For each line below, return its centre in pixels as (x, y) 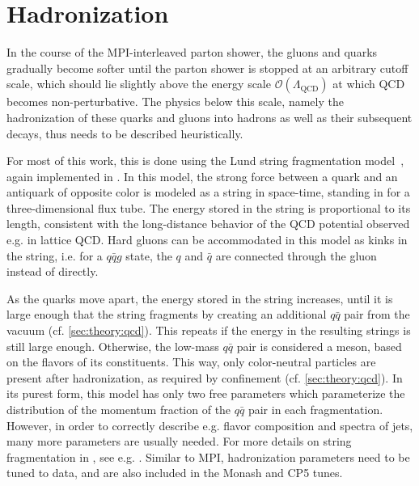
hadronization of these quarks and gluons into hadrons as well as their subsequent (209, 117)
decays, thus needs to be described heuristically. (125, 133)
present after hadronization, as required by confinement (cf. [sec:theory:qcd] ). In (205, 377)
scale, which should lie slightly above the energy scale (139, 84)
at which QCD (369, 84)
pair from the (377, 314)
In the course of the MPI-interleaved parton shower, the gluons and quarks (192, 52)
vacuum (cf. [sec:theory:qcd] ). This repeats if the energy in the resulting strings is (209, 330)
